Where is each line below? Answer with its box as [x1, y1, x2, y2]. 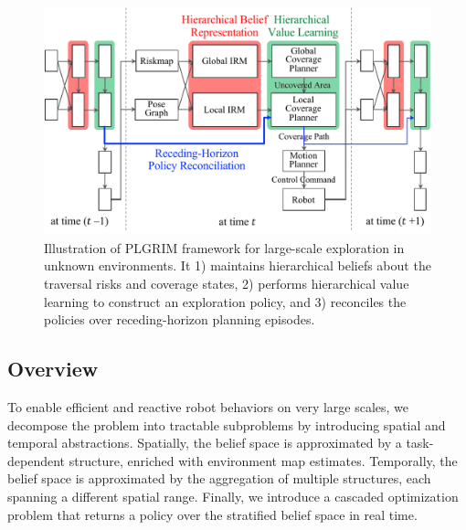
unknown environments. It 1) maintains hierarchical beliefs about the [44, 256, 431, 275]
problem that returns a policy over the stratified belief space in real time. [7, 504, 418, 524]
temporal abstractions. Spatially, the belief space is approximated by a [7, 433, 402, 452]
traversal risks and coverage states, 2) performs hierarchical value [44, 274, 409, 293]
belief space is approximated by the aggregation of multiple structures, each [7, 469, 431, 488]
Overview [7, 355, 99, 383]
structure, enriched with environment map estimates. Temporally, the [69, 450, 458, 470]
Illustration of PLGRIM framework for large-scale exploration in [44, 238, 405, 257]
